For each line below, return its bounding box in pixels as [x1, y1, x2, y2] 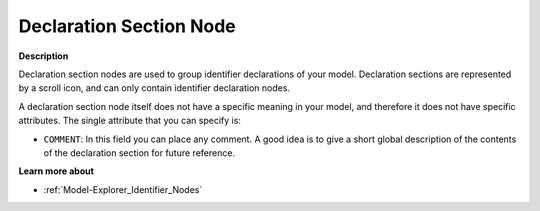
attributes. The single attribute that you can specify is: [18, 115, 242, 127]
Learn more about [18, 165, 95, 177]
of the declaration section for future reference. [43, 146, 235, 159]
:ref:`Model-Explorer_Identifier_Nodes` [43, 183, 203, 195]
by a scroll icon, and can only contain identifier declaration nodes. [18, 82, 290, 94]
